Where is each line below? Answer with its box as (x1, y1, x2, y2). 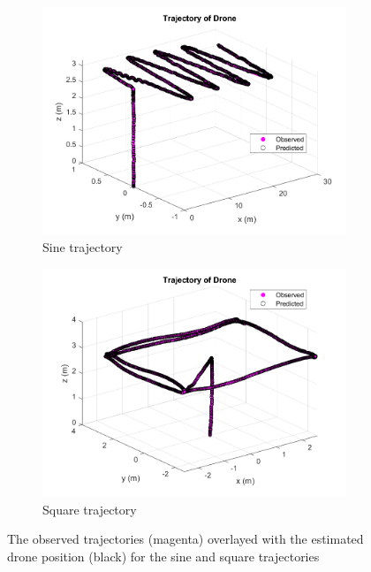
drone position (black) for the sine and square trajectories (7, 546, 320, 565)
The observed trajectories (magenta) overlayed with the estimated (7, 530, 364, 548)
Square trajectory (42, 500, 137, 518)
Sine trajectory (42, 238, 123, 256)
